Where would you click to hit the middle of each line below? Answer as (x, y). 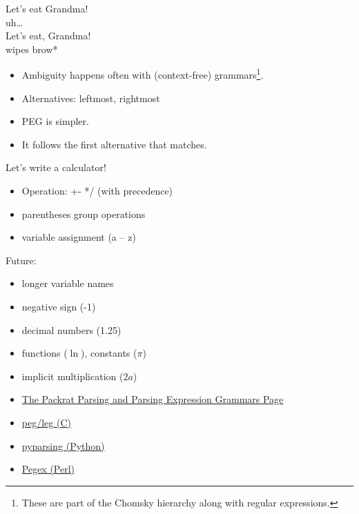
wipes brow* (32, 49)
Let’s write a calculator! (56, 167)
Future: (21, 260)
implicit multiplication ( (72, 376)
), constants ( (109, 353)
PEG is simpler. (55, 121)
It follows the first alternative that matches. (114, 144)
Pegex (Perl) (48, 469)
